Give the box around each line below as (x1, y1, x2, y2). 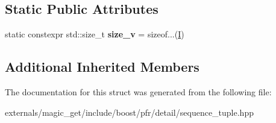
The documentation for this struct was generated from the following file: (5, 86, 272, 98)
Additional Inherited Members (5, 57, 199, 76)
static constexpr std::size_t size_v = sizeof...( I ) (5, 28, 184, 40)
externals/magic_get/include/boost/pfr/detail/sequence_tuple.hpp (5, 106, 254, 118)
